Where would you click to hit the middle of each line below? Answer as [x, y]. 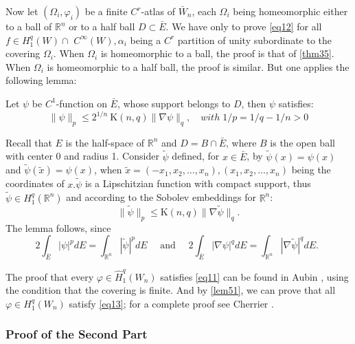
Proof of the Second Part [77, 334]
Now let [22, 11]
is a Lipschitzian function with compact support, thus [198, 183]
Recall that [29, 142]
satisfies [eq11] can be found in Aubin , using [254, 276]
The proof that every [50, 276]
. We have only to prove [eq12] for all [244, 26]
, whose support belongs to [174, 103]
